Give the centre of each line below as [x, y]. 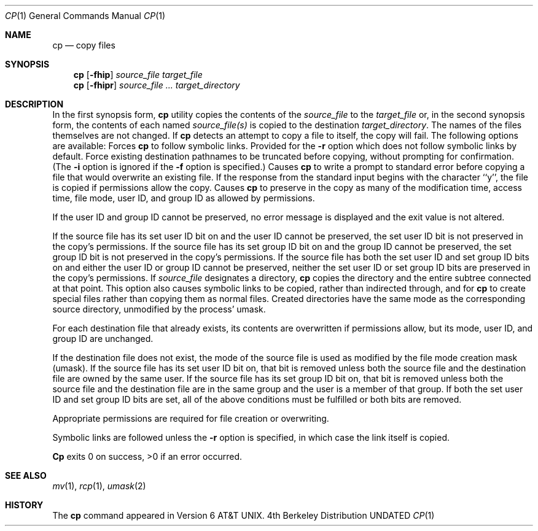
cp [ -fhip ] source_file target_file [138, 75]
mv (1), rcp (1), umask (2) [99, 486]
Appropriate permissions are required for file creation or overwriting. [191, 418]
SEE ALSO [26, 475]
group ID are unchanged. [103, 339]
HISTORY [24, 505]
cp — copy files [84, 45]
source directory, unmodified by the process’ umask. [159, 309]
